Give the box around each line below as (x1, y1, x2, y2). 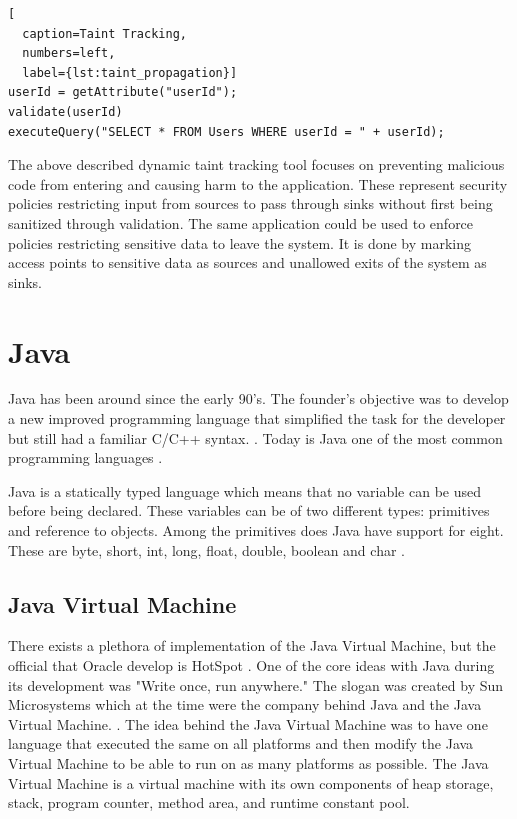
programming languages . (8, 447, 163, 468)
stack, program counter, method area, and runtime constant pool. (8, 792, 410, 813)
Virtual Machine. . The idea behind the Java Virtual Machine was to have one (8, 713, 488, 734)
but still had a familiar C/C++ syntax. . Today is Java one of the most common (8, 427, 503, 448)
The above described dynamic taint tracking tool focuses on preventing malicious (8, 154, 505, 175)
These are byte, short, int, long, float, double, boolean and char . (8, 539, 405, 560)
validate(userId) (8, 104, 123, 119)
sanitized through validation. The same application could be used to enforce (8, 212, 474, 233)
